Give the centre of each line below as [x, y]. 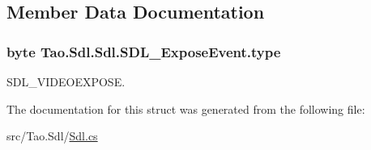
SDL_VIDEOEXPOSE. [66, 81]
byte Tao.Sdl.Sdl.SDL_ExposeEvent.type [144, 51]
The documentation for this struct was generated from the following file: [186, 108]
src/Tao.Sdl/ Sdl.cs [52, 136]
